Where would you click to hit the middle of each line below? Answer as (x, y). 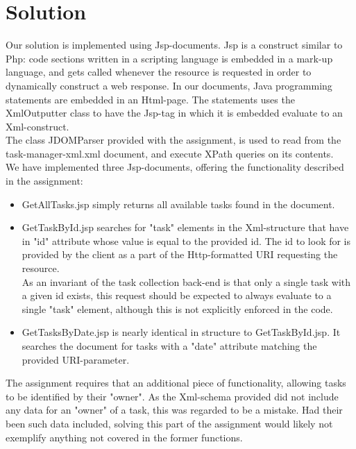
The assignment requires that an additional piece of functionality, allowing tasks (176, 383)
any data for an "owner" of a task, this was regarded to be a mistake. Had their (174, 410)
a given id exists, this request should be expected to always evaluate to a (177, 295)
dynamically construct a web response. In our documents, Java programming (169, 85)
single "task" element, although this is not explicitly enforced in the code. (177, 308)
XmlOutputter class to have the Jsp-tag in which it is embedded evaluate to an (174, 113)
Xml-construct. (37, 126)
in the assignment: (44, 181)
